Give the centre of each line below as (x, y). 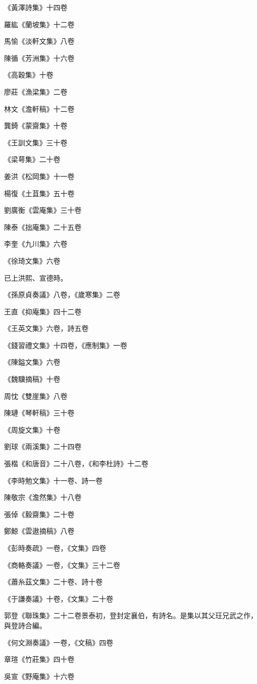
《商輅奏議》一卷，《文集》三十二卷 (62, 565)
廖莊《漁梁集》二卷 (36, 91)
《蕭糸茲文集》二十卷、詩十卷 (53, 582)
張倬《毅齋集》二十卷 (39, 514)
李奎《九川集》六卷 (36, 244)
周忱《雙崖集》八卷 (36, 396)
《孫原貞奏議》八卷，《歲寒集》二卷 (62, 294)
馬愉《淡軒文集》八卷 (39, 41)
